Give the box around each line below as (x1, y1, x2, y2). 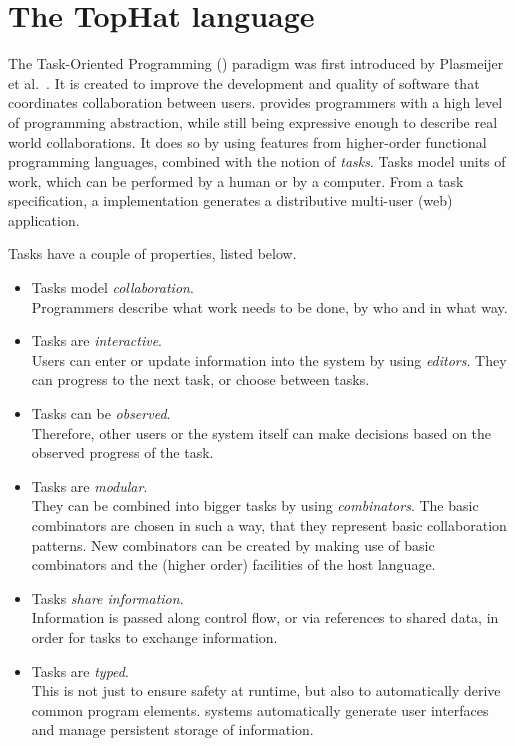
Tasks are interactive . (31, 330, 162, 351)
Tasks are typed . (31, 660, 129, 681)
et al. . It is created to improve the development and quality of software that (8, 72, 480, 93)
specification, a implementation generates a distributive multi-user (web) (8, 190, 453, 211)
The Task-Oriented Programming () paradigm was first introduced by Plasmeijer (8, 53, 504, 74)
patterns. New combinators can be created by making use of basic (31, 534, 435, 555)
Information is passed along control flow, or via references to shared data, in (31, 607, 499, 628)
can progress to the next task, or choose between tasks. (31, 369, 370, 390)
